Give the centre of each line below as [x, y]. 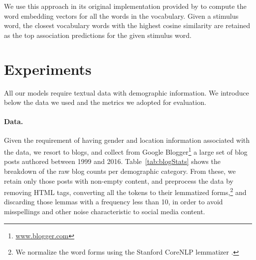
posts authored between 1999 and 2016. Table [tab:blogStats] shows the [112, 161]
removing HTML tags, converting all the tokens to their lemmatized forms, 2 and [125, 191]
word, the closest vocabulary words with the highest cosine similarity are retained [127, 25]
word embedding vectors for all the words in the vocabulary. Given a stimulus [121, 16]
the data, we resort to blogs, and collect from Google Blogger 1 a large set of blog [126, 151]
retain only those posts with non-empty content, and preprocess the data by [119, 180]
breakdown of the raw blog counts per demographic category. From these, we [120, 171]
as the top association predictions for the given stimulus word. [98, 35]
